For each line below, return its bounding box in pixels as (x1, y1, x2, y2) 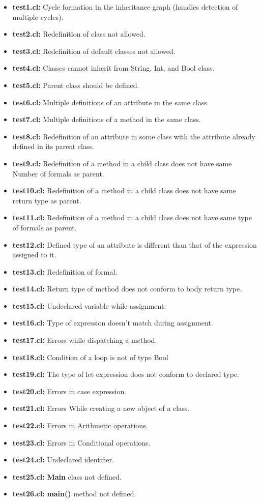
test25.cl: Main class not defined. (12, 471, 122, 482)
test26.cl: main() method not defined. (12, 488, 136, 499)
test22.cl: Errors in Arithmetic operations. (12, 420, 148, 431)
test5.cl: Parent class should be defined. (12, 79, 139, 90)
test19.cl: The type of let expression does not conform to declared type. (12, 369, 239, 379)
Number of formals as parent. (12, 168, 104, 179)
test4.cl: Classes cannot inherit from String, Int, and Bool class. (12, 63, 215, 73)
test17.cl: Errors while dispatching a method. (12, 335, 157, 345)
